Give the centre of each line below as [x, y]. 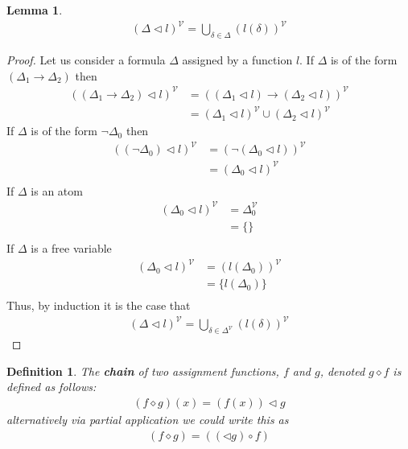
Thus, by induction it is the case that [99, 305]
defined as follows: [52, 387]
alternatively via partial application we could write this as [148, 419]
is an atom [57, 190]
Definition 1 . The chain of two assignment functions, [143, 371]
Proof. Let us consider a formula [86, 59]
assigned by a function [237, 59]
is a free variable [71, 248]
